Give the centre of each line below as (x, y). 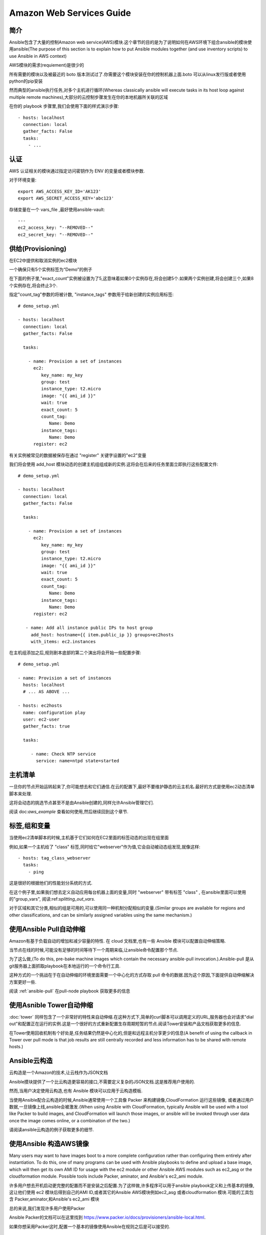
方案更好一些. (23, 982)
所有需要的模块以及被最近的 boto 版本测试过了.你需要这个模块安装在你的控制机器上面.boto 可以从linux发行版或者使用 (128, 74)
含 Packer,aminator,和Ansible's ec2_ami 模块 (54, 1199)
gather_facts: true (46, 726)
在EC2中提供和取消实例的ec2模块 (43, 260)
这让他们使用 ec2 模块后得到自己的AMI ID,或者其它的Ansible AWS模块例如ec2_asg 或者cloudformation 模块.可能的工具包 (131, 1192)
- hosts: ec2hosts (40, 706)
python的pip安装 (26, 81)
